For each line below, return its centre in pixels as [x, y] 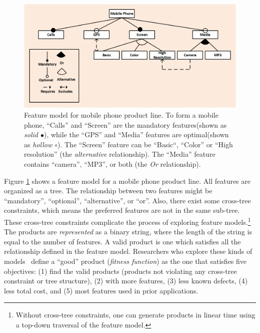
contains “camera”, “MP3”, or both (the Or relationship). [112, 163]
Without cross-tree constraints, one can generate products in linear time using [135, 315]
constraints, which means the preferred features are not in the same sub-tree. [122, 210]
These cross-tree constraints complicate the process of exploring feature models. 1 [127, 221]
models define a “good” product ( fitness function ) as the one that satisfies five [125, 261]
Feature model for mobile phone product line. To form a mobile [121, 114]
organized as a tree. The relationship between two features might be [108, 191]
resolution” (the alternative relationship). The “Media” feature [120, 154]
